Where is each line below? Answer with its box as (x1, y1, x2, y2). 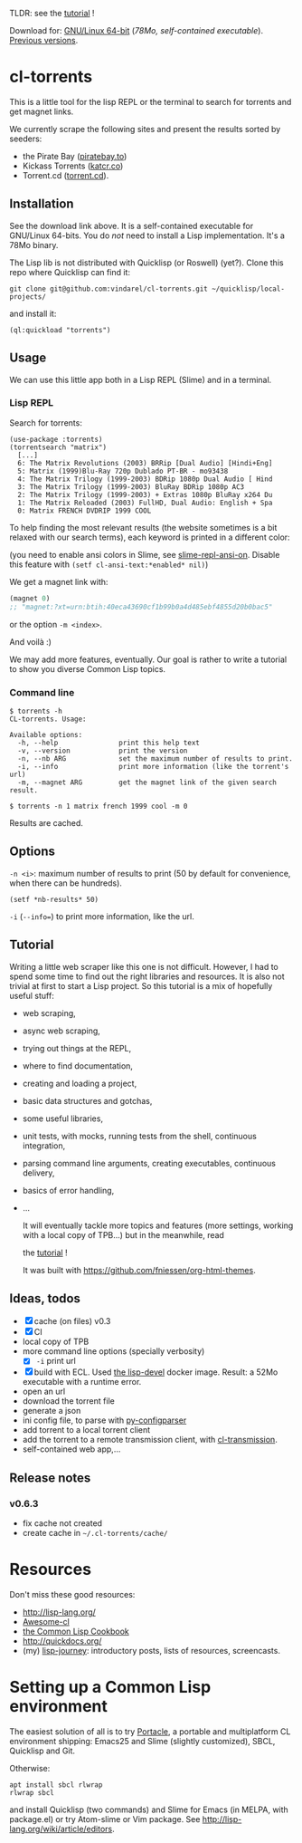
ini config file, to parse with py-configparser (22, 1415, 187, 1425)
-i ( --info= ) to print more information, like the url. (9, 910, 194, 922)
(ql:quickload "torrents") (9, 325, 111, 334)
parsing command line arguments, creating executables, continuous (22, 1157, 277, 1168)
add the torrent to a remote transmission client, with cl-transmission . (22, 1435, 278, 1445)
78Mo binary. (9, 239, 59, 250)
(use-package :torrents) (9, 435, 103, 444)
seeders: (9, 133, 42, 144)
